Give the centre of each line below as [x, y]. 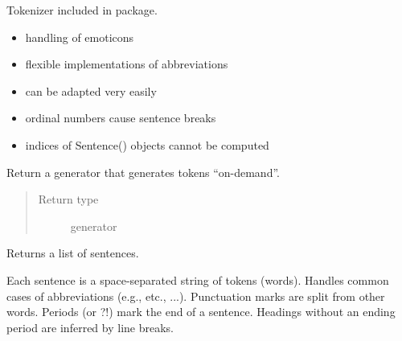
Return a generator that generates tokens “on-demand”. [143, 172]
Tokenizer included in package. [82, 10]
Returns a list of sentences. [73, 253]
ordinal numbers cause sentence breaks [121, 118]
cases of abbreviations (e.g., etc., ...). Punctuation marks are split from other [196, 296]
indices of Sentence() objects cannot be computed [147, 144]
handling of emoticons [80, 37]
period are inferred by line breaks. [90, 327]
